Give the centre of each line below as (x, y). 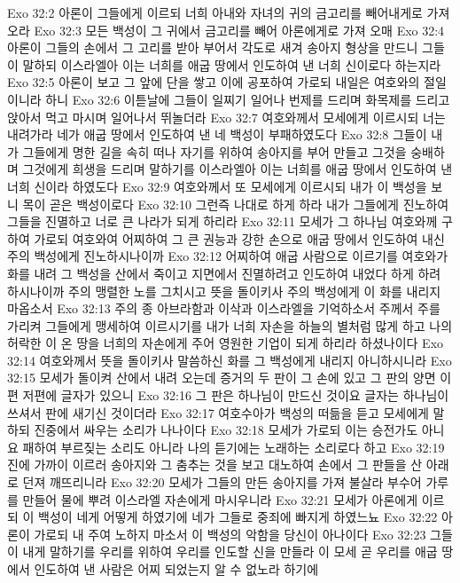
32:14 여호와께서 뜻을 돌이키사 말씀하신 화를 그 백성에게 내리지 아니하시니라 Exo (230, 360)
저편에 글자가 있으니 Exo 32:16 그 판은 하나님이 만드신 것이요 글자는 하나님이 (236, 395)
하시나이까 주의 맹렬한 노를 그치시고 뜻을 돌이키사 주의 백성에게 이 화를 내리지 (224, 291)
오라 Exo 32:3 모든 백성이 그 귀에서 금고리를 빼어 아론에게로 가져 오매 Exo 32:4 (226, 30)
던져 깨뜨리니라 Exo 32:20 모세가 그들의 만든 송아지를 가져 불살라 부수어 (222, 482)
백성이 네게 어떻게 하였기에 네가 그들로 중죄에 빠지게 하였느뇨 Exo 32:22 (238, 517)
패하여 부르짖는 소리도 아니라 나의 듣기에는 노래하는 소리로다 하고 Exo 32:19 (234, 447)
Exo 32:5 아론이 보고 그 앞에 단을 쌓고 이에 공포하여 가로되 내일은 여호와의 (214, 82)
